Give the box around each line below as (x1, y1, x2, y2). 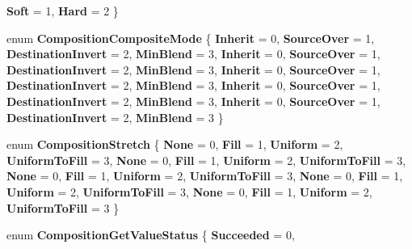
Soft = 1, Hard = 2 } (6, 2, 119, 19)
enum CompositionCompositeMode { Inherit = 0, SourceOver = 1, (6, 29, 375, 46)
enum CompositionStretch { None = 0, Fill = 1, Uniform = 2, (6, 136, 343, 153)
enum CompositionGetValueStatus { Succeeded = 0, (6, 226, 295, 243)
